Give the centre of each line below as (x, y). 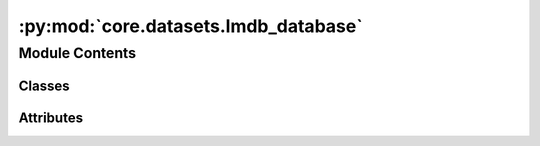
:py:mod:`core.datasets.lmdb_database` (191, 26)
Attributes (51, 117)
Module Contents (77, 53)
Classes (44, 85)
